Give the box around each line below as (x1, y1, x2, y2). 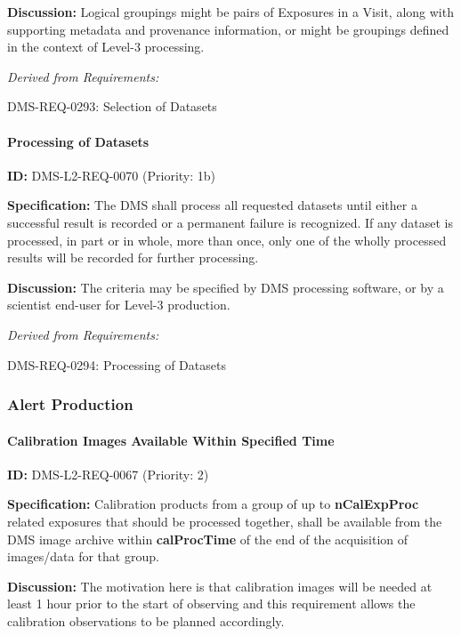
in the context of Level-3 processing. (7, 37, 205, 56)
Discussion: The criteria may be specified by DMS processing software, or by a (7, 278, 444, 296)
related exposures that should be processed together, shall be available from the (7, 511, 442, 530)
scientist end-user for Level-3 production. (7, 295, 230, 314)
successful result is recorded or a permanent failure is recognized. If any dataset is (7, 213, 453, 231)
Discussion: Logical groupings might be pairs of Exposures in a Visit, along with (7, 3, 454, 20)
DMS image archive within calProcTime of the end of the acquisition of (7, 529, 408, 548)
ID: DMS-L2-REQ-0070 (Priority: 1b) (7, 165, 215, 184)
